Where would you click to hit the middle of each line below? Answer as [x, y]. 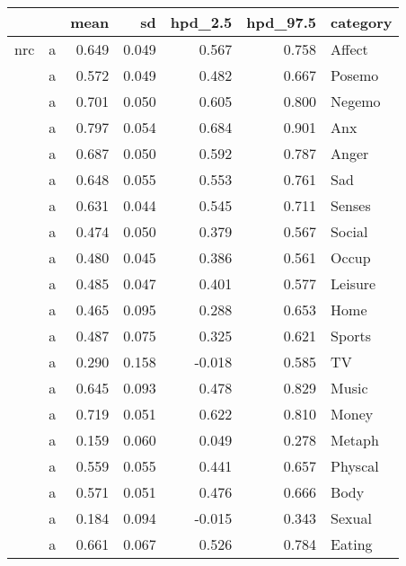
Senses [351, 205]
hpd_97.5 [282, 22]
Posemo [355, 75]
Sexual [351, 518]
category [362, 22]
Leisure [353, 283]
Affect [349, 49]
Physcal [355, 466]
